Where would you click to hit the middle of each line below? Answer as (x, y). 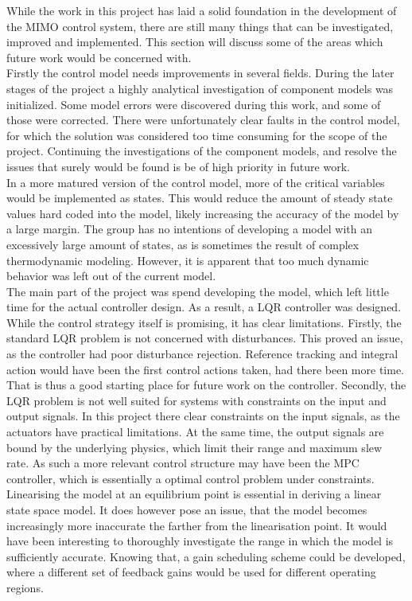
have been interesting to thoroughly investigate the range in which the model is (200, 541)
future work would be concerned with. (99, 57)
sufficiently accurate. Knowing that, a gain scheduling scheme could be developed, (206, 556)
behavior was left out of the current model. (111, 276)
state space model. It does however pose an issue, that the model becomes (187, 509)
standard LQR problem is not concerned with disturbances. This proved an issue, (205, 338)
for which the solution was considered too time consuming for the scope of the (197, 135)
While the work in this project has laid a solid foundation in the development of (202, 10)
